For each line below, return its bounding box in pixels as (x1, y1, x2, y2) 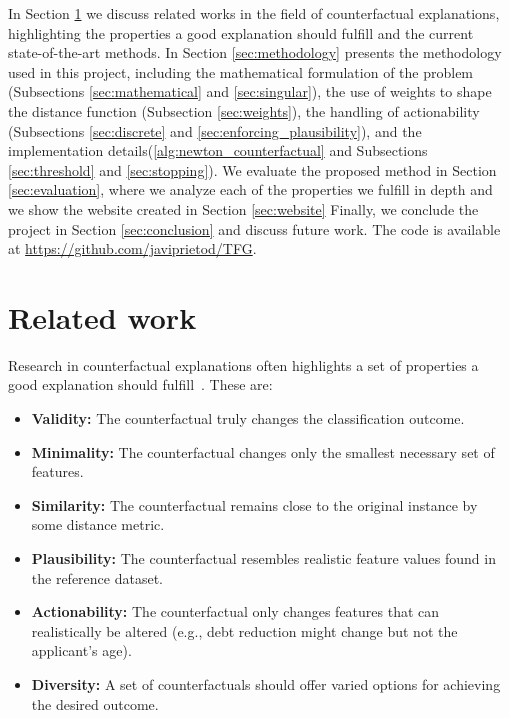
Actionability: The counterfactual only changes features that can (31, 601, 440, 622)
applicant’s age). (31, 640, 132, 661)
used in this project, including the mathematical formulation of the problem (8, 61, 474, 82)
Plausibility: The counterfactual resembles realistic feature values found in (31, 548, 496, 568)
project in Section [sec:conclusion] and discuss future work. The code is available (8, 218, 501, 239)
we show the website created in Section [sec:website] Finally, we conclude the (8, 198, 479, 219)
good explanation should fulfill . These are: (8, 374, 273, 395)
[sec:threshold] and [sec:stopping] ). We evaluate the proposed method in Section (8, 159, 497, 180)
